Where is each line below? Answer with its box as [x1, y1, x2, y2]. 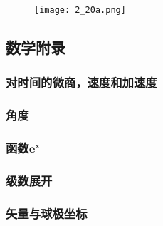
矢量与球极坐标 [6, 204, 88, 222]
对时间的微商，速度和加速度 [6, 73, 157, 91]
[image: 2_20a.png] [34, 5, 126, 15]
